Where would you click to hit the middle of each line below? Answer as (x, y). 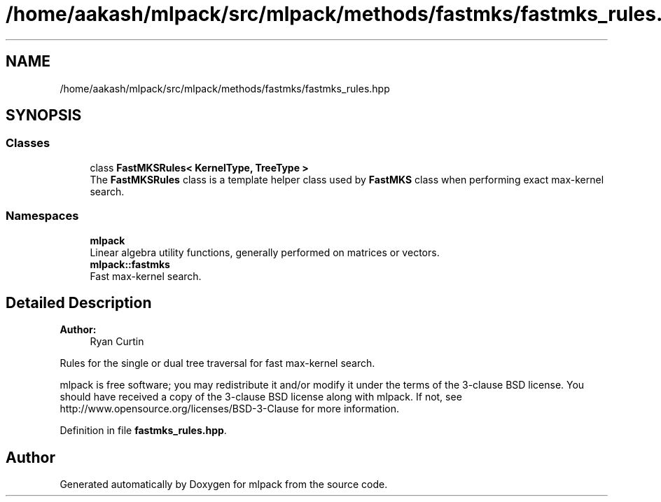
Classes (28, 143)
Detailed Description (79, 302)
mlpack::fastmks (130, 264)
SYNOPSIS (44, 116)
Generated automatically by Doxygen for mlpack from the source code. (224, 484)
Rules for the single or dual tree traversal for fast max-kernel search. (217, 363)
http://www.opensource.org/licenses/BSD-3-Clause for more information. (229, 409)
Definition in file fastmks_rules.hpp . (143, 431)
